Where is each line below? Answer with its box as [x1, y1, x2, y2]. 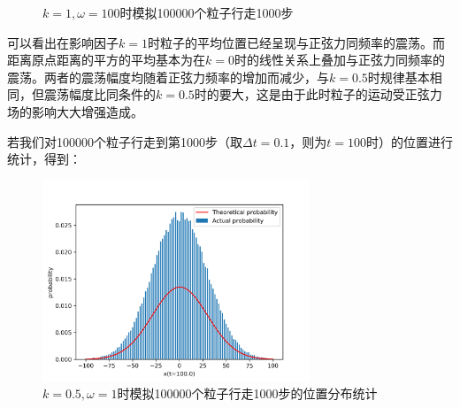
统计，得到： [7, 150, 81, 168]
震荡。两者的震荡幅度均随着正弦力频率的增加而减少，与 [7, 67, 329, 86]
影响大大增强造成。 [31, 102, 143, 120]
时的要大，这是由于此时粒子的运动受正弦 [194, 85, 430, 104]
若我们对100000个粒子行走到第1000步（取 [7, 132, 242, 150]
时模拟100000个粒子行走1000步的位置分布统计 [117, 384, 378, 403]
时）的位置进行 [366, 132, 454, 150]
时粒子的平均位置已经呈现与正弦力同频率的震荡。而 [147, 33, 445, 51]
